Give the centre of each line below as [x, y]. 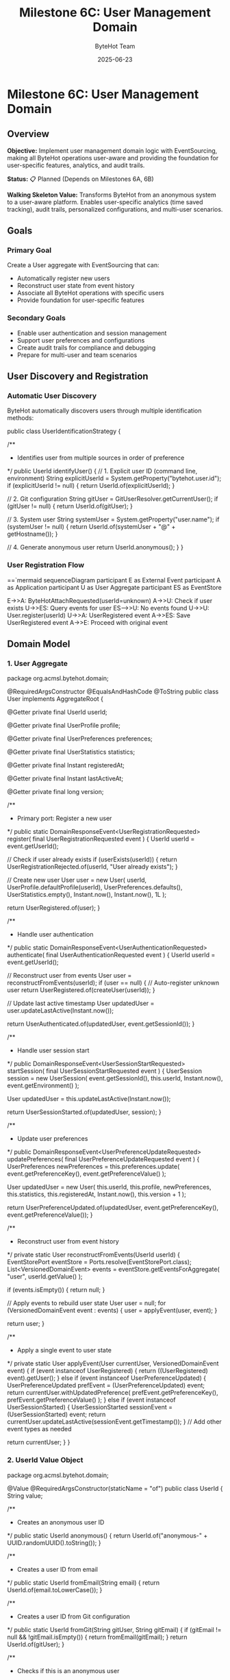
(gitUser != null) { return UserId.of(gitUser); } [70, 506]
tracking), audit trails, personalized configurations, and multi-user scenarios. [115, 209]
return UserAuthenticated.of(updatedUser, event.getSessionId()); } [101, 1024]
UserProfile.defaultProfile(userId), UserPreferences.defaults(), [95, 887]
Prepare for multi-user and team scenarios [77, 355]
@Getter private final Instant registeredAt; [66, 765]
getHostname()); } [33, 534]
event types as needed [39, 1429]
